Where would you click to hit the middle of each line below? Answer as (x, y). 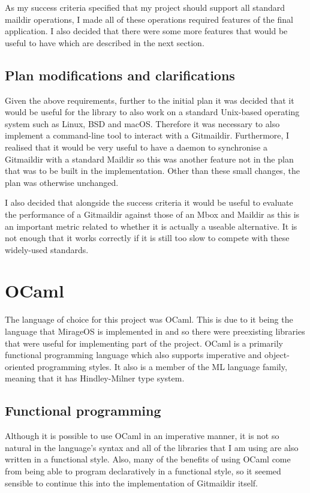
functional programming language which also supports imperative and (133, 355)
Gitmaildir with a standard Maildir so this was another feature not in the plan (149, 159)
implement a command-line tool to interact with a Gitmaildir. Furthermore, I (147, 135)
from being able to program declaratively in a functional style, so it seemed (143, 471)
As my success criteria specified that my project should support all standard (145, 7)
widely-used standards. (47, 249)
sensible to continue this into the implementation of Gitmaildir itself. (132, 483)
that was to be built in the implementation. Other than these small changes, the (152, 171)
